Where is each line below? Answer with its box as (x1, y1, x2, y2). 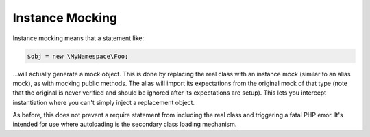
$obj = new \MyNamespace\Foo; (27, 52, 129, 60)
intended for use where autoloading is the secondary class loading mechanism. (12, 120, 237, 129)
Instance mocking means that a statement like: (12, 34, 144, 42)
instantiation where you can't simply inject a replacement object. (12, 98, 195, 106)
